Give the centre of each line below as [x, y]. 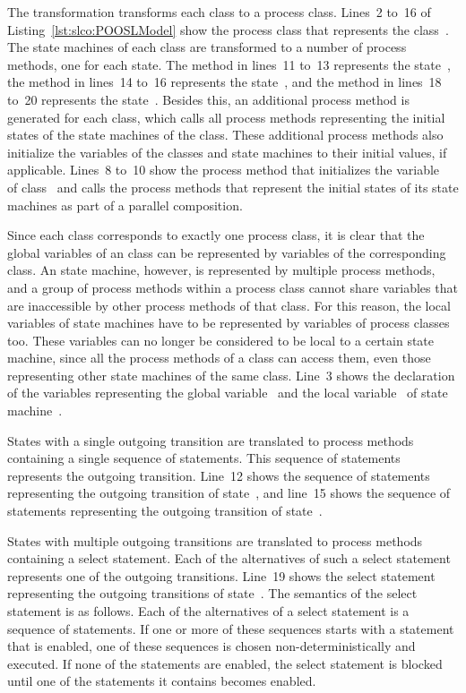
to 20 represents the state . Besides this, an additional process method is [208, 99]
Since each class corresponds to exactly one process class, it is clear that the [216, 235]
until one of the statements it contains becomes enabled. [162, 681]
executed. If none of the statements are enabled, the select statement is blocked [225, 663]
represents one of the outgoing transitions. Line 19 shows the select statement [221, 575]
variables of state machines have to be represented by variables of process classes [229, 323]
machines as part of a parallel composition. [125, 205]
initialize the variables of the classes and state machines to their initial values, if [227, 152]
